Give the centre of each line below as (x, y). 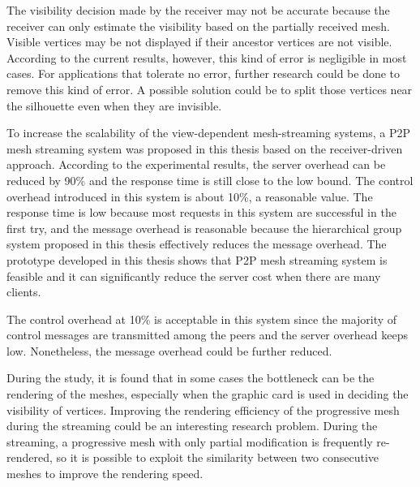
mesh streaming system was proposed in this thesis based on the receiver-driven (205, 148)
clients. (24, 292)
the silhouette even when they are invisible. (114, 105)
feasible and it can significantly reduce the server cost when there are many (194, 276)
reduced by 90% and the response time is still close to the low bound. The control (210, 180)
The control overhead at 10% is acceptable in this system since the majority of (202, 319)
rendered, (30, 457)
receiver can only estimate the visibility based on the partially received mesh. (198, 26)
